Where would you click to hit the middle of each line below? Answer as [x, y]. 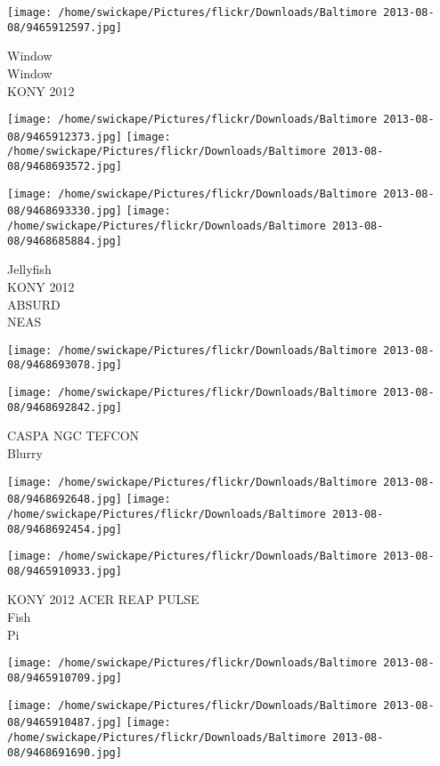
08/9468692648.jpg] [65, 500]
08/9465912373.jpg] [65, 137]
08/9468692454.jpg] [65, 529]
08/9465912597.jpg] [65, 27]
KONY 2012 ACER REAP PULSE [103, 599]
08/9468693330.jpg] [65, 211]
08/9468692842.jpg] [65, 407]
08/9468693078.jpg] [65, 365]
